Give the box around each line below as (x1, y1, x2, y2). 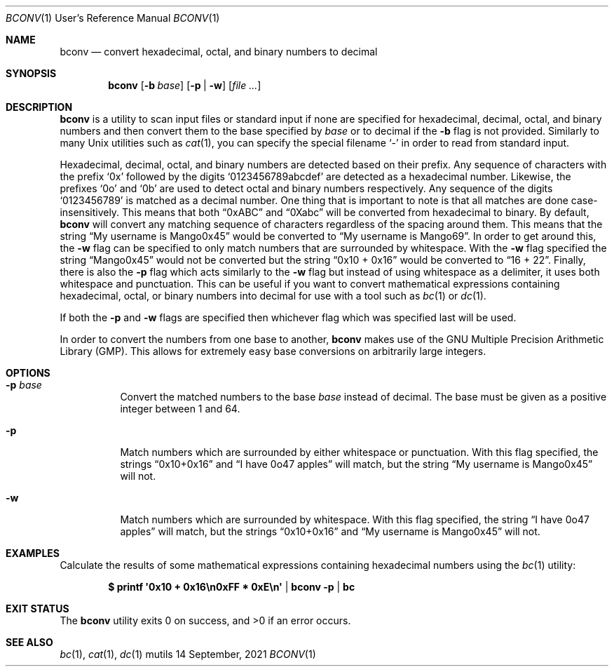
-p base (6, 379, 42, 391)
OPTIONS (6, 367, 50, 379)
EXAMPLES (6, 547, 60, 559)
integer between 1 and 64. (120, 403, 240, 415)
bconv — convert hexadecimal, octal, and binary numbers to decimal (60, 46, 378, 58)
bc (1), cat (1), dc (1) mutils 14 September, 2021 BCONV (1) (60, 648, 316, 660)
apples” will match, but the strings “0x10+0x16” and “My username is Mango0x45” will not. (120, 525, 540, 537)
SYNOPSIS (6, 67, 57, 79)
